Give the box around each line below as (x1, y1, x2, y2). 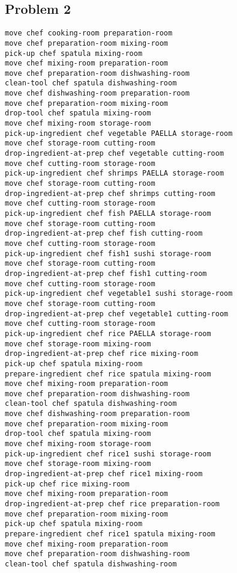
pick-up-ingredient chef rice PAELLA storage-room (5, 329, 211, 338)
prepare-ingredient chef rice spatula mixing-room (5, 369, 211, 378)
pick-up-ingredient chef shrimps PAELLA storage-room (5, 169, 224, 178)
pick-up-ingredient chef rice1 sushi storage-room (5, 449, 211, 458)
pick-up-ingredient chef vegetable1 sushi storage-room (5, 289, 233, 298)
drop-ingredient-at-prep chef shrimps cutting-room (5, 189, 215, 198)
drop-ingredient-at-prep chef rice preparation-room (5, 500, 220, 509)
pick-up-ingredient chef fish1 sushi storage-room (5, 249, 211, 258)
